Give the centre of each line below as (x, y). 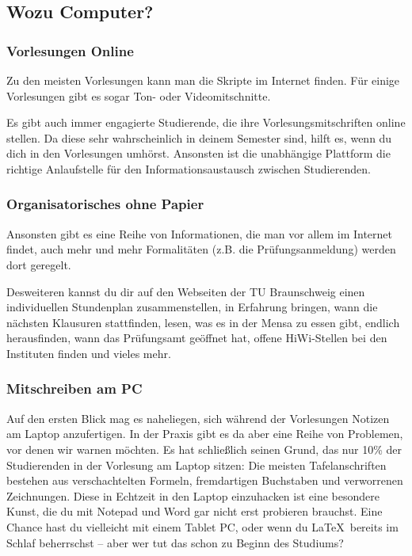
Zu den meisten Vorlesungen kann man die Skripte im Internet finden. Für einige (203, 80)
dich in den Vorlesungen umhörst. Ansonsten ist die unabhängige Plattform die (198, 153)
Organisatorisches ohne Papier (105, 204)
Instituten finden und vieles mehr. (89, 353)
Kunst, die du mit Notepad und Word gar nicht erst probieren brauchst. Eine (195, 511)
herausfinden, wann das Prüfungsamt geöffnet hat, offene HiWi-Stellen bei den (197, 338)
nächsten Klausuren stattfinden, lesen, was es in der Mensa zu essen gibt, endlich (203, 322)
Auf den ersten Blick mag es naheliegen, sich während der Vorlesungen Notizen (198, 418)
